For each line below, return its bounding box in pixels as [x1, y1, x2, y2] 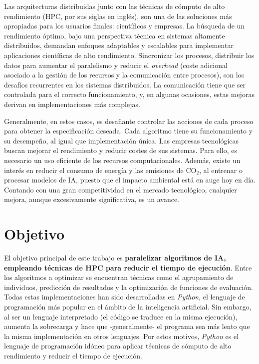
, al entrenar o [199, 164, 243, 175]
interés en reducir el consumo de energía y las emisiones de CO [4, 164, 197, 175]
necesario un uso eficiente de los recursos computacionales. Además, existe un [4, 154, 241, 165]
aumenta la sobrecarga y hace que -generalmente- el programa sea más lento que [4, 321, 250, 331]
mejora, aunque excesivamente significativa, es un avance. [4, 194, 180, 204]
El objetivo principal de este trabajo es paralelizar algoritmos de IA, [4, 252, 226, 262]
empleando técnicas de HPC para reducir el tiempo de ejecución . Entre [4, 262, 252, 272]
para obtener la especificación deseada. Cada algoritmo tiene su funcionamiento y [4, 125, 253, 136]
